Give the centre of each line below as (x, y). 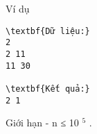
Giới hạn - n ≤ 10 (42, 123)
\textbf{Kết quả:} (48, 89)
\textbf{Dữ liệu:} (48, 31)
